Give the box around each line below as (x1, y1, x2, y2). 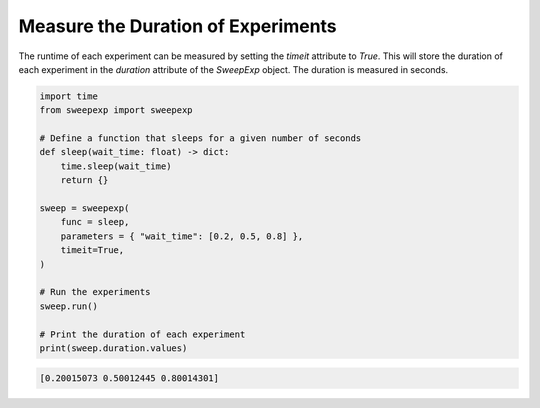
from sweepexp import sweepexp (39, 105, 194, 116)
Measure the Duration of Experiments (18, 15, 337, 37)
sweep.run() (39, 300, 99, 312)
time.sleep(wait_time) (60, 160, 172, 172)
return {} (60, 175, 109, 186)
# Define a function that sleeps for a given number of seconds (39, 133, 362, 144)
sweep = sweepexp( (39, 203, 130, 214)
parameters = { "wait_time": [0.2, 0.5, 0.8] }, (60, 230, 304, 242)
